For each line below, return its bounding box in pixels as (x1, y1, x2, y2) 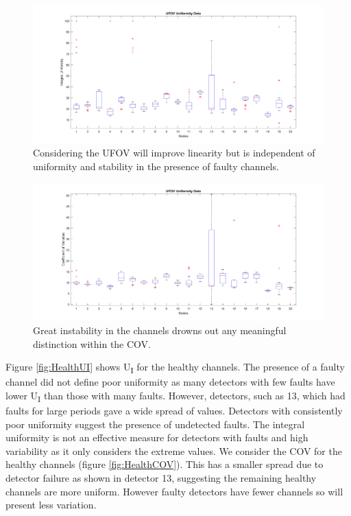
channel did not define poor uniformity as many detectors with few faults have (5, 375, 335, 389)
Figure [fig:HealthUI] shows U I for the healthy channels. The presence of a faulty (5, 360, 345, 375)
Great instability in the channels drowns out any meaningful (33, 323, 287, 337)
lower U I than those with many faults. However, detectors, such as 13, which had (5, 388, 346, 404)
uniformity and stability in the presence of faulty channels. (33, 159, 279, 173)
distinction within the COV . (33, 336, 152, 351)
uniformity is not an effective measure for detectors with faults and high (5, 430, 308, 445)
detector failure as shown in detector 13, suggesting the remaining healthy (5, 471, 317, 484)
